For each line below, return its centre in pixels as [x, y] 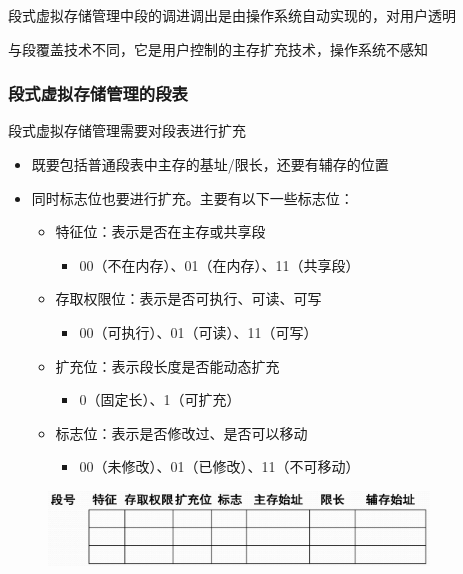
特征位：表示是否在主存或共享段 [160, 231]
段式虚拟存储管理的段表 [98, 93]
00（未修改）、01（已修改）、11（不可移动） [219, 466]
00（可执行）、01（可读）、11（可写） [198, 331]
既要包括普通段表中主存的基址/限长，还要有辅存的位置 [210, 164]
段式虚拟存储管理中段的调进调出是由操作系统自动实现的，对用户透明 [232, 15]
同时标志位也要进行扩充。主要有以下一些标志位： [192, 197]
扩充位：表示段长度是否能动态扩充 [167, 365]
